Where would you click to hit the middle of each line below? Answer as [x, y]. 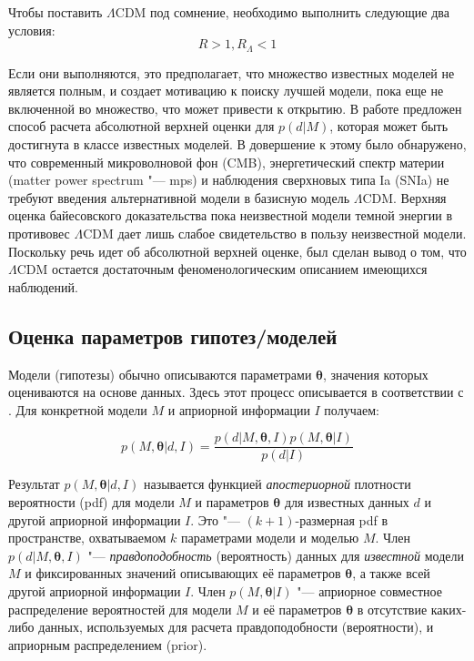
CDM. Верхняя [404, 197]
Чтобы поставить [55, 12]
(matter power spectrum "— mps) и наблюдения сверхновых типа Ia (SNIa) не [229, 180]
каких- [449, 609]
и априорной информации [239, 409]
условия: [32, 30]
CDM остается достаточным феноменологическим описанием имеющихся [222, 269]
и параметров [232, 502]
